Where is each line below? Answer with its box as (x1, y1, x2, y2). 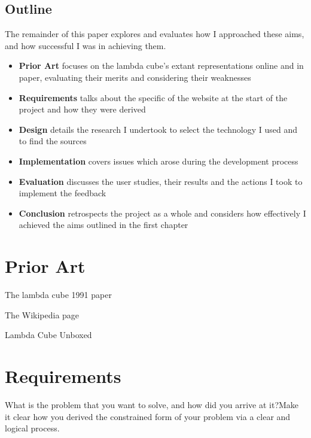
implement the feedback (19, 187, 106, 199)
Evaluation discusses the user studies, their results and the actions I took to (19, 175, 303, 187)
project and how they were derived (19, 103, 146, 115)
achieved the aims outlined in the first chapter (19, 218, 188, 231)
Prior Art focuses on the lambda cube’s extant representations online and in (19, 59, 304, 72)
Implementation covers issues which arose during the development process (19, 154, 298, 167)
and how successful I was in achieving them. (5, 39, 166, 51)
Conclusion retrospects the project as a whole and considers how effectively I (19, 206, 306, 219)
